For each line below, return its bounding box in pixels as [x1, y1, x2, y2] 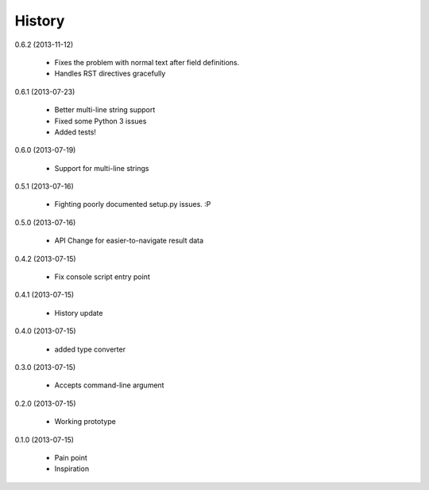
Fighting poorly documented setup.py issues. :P [54, 200, 211, 209]
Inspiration [54, 464, 90, 473]
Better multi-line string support [54, 105, 156, 115]
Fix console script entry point [54, 272, 150, 282]
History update [54, 308, 103, 317]
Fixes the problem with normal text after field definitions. [54, 57, 240, 67]
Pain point [54, 453, 87, 462]
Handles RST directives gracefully [54, 68, 166, 79]
